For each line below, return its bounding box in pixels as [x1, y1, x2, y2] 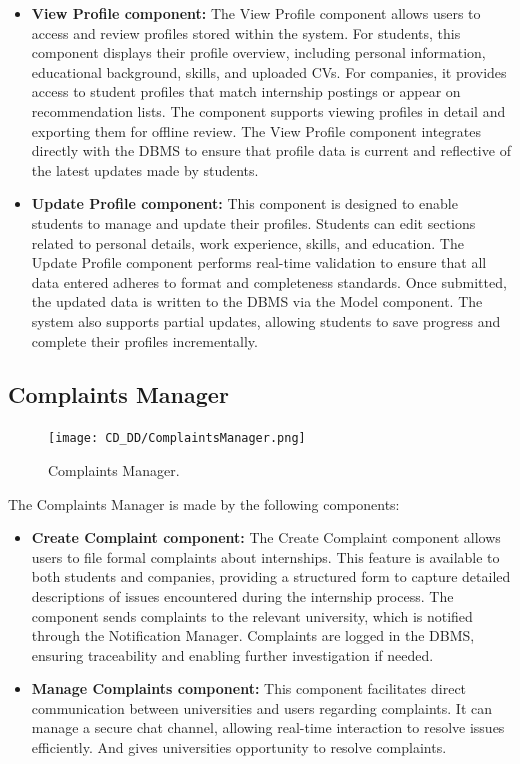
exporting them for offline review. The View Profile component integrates [31, 120, 482, 141]
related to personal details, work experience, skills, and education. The [31, 232, 464, 253]
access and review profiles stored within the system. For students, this [31, 22, 461, 43]
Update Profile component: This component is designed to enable [31, 193, 458, 214]
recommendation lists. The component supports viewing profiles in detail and [31, 100, 506, 121]
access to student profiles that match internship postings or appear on [31, 81, 461, 102]
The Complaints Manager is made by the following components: [8, 493, 400, 514]
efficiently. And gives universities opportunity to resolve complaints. [31, 737, 447, 758]
